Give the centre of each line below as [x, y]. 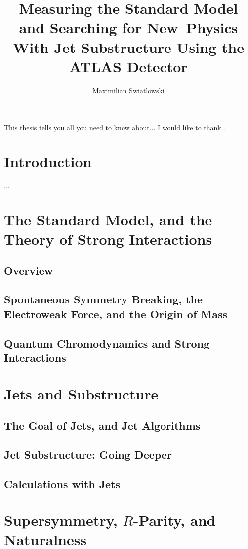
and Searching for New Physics [128, 27]
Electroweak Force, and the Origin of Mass [116, 314]
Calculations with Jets [62, 483]
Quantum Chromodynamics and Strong [107, 343]
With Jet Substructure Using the [128, 47]
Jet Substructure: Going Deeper [88, 454]
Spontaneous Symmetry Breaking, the [103, 299]
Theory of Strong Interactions [108, 238]
